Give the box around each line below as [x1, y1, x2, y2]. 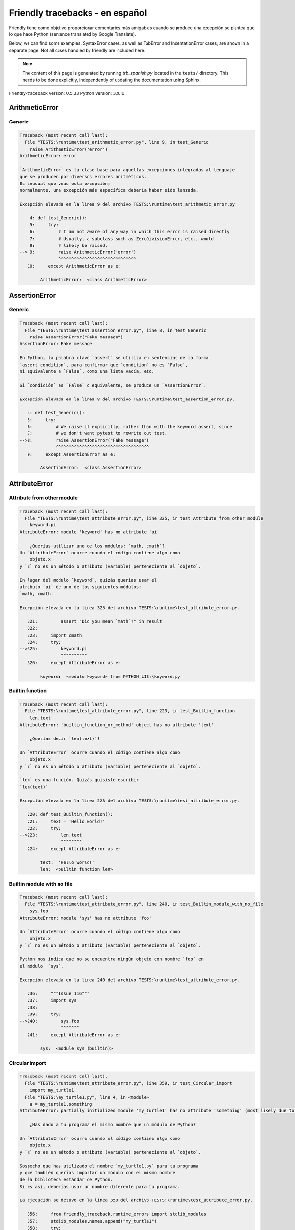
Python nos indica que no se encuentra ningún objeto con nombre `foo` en [19, 956, 204, 962]
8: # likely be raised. [29, 243, 108, 248]
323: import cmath [27, 632, 82, 638]
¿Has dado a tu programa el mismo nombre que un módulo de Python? [29, 1122, 196, 1128]
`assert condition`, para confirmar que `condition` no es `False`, [19, 362, 188, 368]
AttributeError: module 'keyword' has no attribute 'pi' [19, 529, 160, 535]
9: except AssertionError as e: [27, 451, 116, 457]
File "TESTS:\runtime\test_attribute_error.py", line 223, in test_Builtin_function [25, 708, 235, 714]
